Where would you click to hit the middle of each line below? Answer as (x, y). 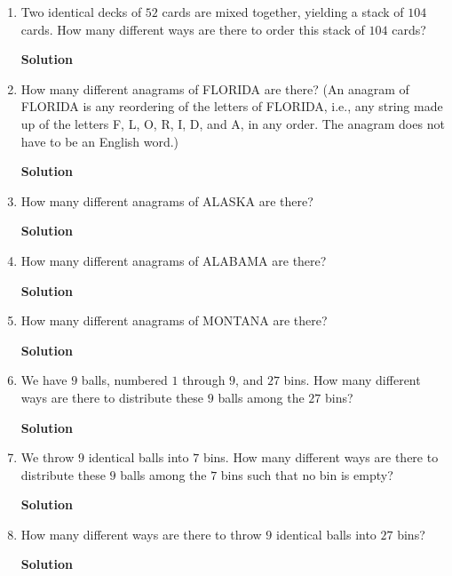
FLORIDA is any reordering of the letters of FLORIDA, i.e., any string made (232, 106)
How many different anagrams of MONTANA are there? (174, 320)
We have (44, 380)
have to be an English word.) (100, 141)
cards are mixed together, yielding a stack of (283, 12)
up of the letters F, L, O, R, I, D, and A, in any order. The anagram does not (233, 123)
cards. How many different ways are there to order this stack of (193, 29)
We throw (48, 457)
